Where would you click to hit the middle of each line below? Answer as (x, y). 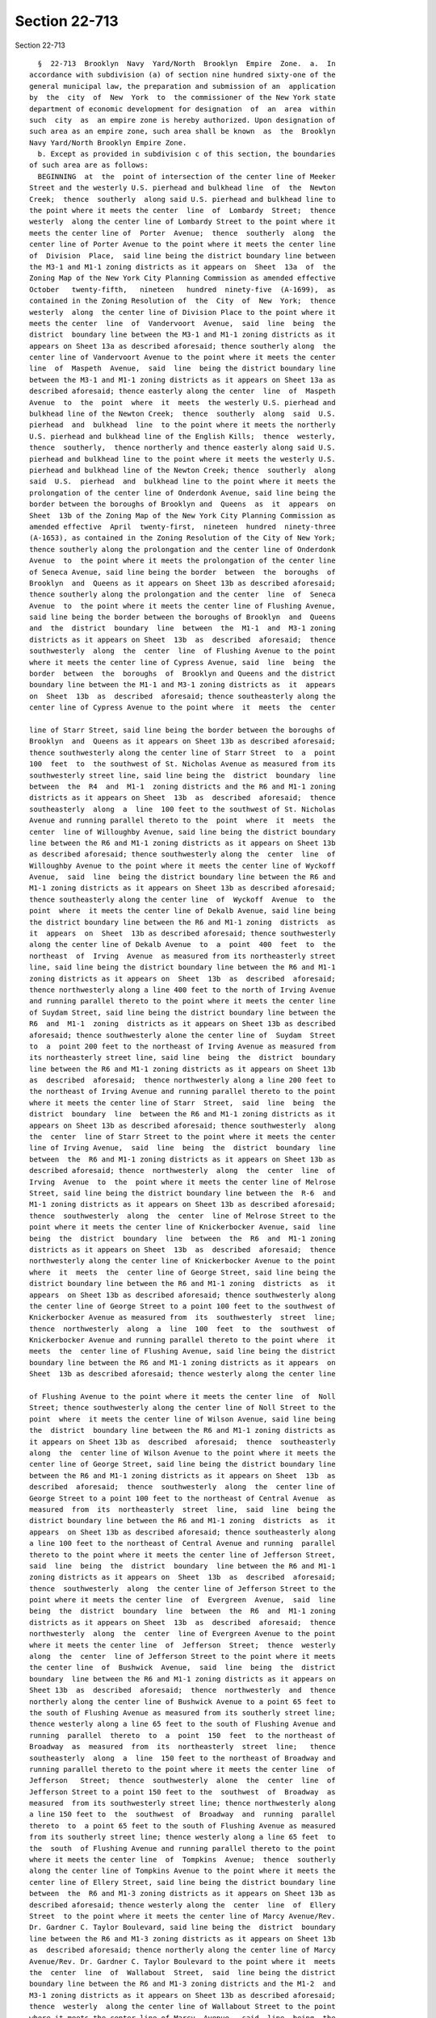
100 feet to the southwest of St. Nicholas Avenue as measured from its (182, 764)
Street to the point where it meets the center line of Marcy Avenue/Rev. (182, 1916)
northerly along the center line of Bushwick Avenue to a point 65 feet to (182, 1702)
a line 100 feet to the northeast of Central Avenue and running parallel (182, 1543)
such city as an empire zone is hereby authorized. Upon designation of (182, 120)
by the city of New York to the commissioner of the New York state (182, 98)
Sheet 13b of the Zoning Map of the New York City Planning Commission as (182, 515)
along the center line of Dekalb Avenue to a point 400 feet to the (182, 945)
